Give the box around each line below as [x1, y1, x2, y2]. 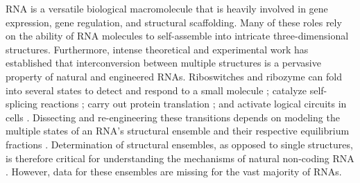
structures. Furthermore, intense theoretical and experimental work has [6, 42, 309, 56]
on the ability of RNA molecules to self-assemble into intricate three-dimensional [6, 28, 349, 43]
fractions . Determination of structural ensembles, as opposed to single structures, [6, 137, 353, 151]
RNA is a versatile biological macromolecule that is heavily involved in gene [6, 1, 328, 15]
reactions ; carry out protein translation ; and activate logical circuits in [40, 96, 347, 111]
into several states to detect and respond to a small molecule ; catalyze [6, 82, 307, 97]
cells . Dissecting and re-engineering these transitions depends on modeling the [6, 110, 340, 124]
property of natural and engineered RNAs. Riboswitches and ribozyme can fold [6, 69, 343, 83]
